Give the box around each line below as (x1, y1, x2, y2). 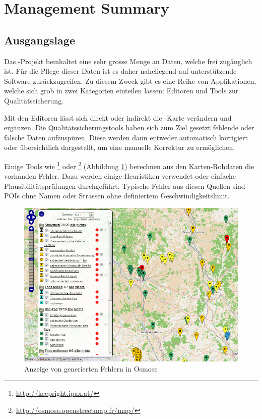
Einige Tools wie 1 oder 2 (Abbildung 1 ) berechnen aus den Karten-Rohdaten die (4, 159, 254, 171)
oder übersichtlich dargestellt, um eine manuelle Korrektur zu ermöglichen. (4, 142, 235, 152)
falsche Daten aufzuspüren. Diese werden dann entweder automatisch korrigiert (4, 132, 248, 142)
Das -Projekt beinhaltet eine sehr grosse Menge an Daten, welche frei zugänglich (4, 56, 252, 66)
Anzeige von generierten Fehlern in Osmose (24, 363, 158, 374)
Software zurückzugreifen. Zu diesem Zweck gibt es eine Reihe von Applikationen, (4, 75, 256, 86)
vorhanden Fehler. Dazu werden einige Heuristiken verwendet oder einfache (4, 171, 236, 181)
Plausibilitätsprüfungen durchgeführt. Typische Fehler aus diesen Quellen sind (4, 180, 245, 191)
